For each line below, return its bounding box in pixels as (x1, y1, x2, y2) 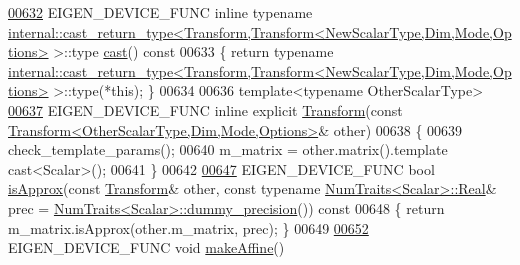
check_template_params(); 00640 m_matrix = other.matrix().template (8, 139, 448, 160)
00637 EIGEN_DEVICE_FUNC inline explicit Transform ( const (8, 99, 403, 120)
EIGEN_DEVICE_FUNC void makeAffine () (8, 237, 285, 258)
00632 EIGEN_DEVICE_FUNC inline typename (8, 2, 313, 22)
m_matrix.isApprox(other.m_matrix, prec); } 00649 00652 (8, 217, 369, 238)
